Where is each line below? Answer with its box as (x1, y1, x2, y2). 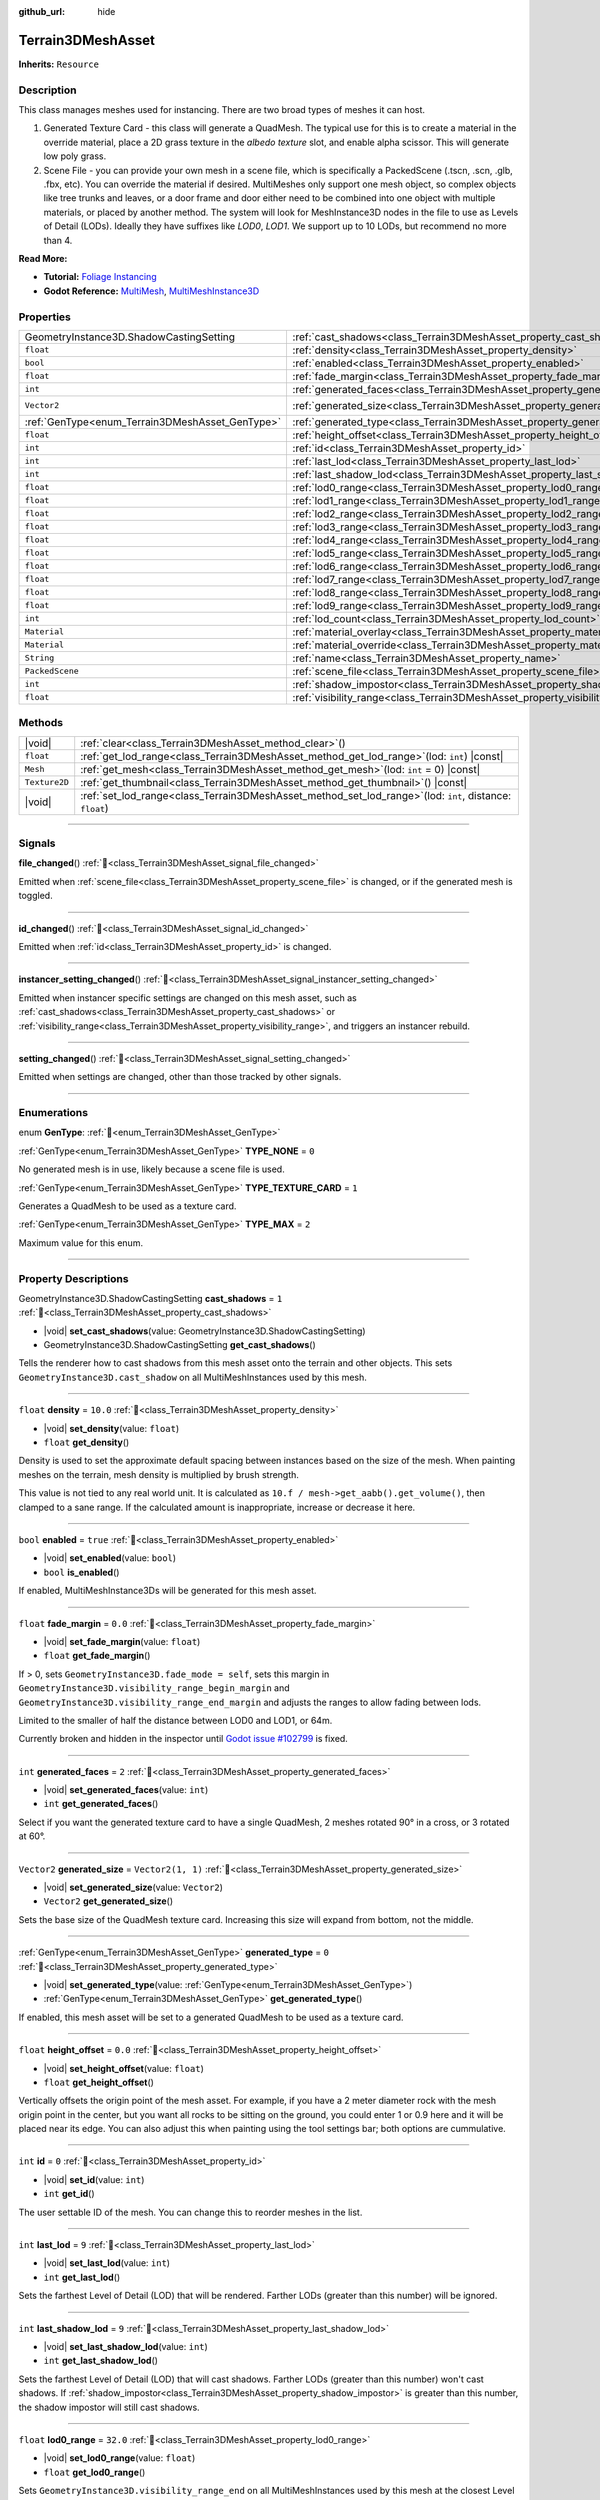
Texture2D (24, 777, 70, 788)
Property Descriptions (18, 1271, 129, 1285)
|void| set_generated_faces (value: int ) (43, 1784, 209, 1796)
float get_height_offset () (43, 2076, 155, 2088)
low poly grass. (43, 150, 107, 162)
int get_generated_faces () (43, 1798, 159, 1810)
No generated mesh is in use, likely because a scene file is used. (18, 1163, 285, 1175)
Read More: (18, 252, 68, 264)
